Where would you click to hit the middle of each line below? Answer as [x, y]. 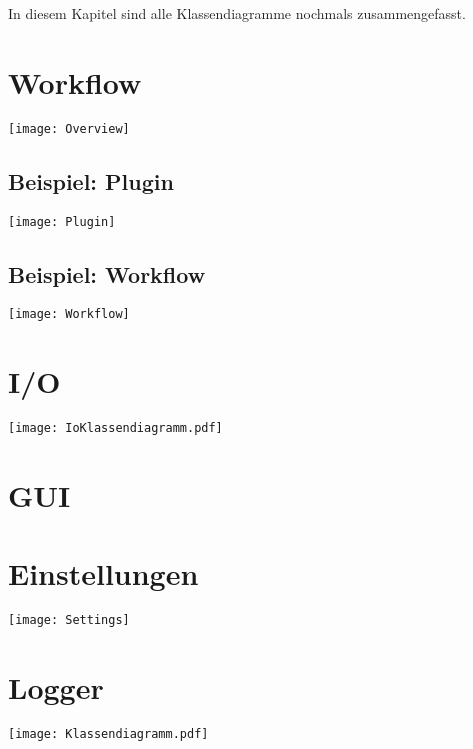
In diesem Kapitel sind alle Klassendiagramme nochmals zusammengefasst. [237, 13]
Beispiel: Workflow [107, 273]
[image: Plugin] [62, 221]
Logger [56, 687]
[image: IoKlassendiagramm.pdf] [115, 428]
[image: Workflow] [69, 314]
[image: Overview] [69, 128]
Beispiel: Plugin [91, 180]
